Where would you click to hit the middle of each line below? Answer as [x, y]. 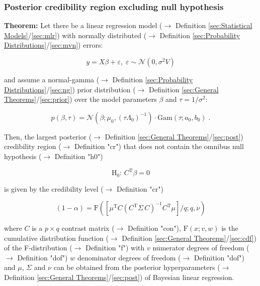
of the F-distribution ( [38, 248]
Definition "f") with [115, 248]
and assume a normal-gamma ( [52, 79]
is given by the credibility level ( [54, 188]
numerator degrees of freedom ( [201, 248]
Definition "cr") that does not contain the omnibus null [159, 146]
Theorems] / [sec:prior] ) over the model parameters [80, 99]
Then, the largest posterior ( [48, 136]
